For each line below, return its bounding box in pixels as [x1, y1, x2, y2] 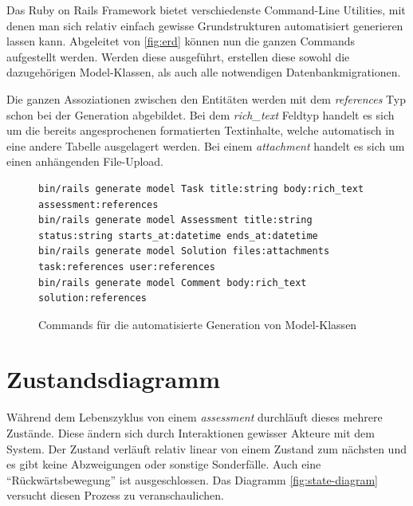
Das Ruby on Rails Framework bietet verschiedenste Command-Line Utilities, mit [6, 2, 406, 18]
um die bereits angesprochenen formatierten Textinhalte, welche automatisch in [6, 122, 395, 139]
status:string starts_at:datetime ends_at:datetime [38, 229, 318, 241]
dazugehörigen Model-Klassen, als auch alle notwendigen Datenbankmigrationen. [6, 64, 401, 80]
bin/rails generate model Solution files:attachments [38, 245, 330, 257]
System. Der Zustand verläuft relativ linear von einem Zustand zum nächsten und [6, 440, 407, 457]
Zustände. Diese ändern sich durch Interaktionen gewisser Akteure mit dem [6, 425, 375, 441]
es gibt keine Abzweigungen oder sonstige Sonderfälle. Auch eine [6, 456, 321, 473]
